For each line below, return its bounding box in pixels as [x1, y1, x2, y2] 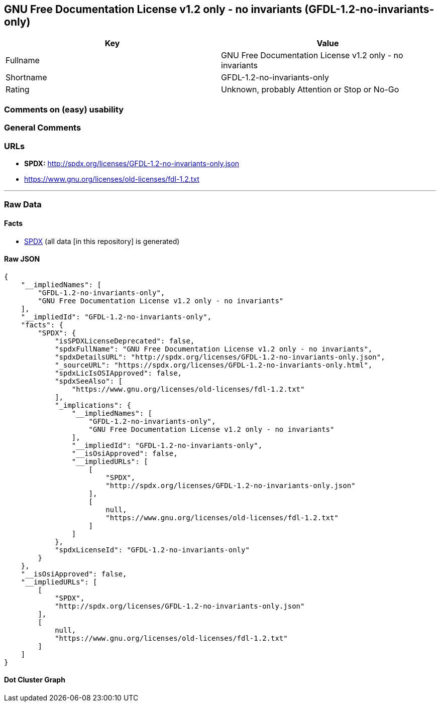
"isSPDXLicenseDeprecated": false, [55, 336, 195, 345]
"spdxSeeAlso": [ [55, 377, 123, 385]
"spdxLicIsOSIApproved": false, [55, 369, 182, 377]
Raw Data [4, 199, 42, 210]
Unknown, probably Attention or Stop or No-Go [221, 84, 399, 95]
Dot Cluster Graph [4, 675, 65, 684]
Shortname [6, 72, 47, 83]
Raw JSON [4, 255, 40, 264]
